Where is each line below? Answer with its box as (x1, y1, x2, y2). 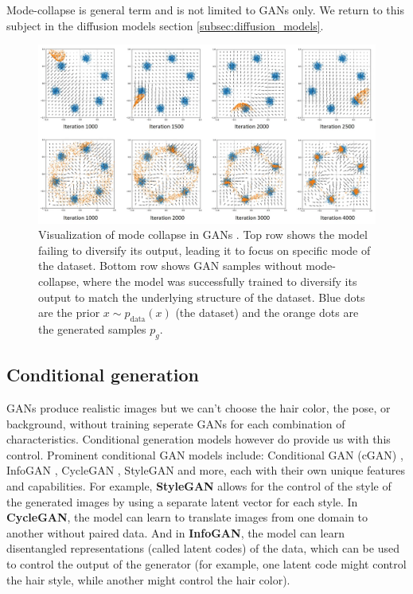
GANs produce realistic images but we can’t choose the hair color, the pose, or (6, 399, 391, 416)
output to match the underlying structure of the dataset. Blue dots (38, 288, 365, 305)
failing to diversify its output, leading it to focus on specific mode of (38, 241, 371, 258)
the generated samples (38, 320, 146, 337)
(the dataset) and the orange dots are (175, 304, 359, 321)
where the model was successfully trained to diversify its (83, 272, 357, 289)
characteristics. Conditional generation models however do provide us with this (6, 431, 391, 447)
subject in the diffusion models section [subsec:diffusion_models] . (6, 17, 324, 33)
